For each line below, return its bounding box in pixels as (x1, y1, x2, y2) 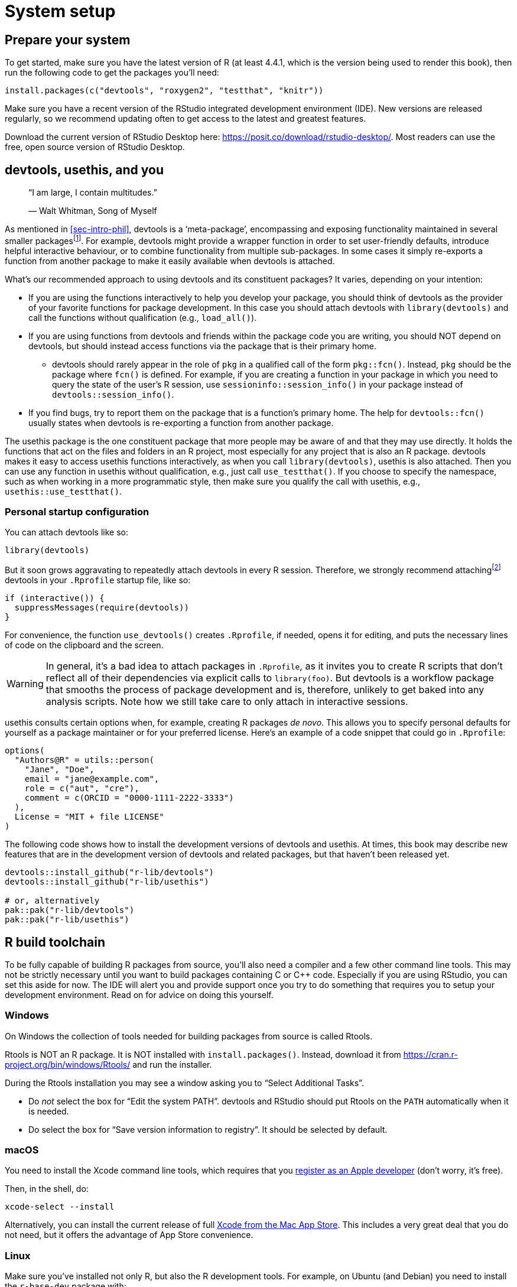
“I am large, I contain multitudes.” (28, 187, 157, 198)
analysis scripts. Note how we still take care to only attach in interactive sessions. (45, 695, 408, 708)
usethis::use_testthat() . (5, 486, 122, 496)
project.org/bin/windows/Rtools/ (5, 1059, 131, 1070)
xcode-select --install (5, 1202, 115, 1212)
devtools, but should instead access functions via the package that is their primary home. (28, 340, 377, 351)
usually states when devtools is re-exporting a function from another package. (28, 417, 334, 428)
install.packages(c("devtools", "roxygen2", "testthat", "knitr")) (5, 86, 324, 96)
